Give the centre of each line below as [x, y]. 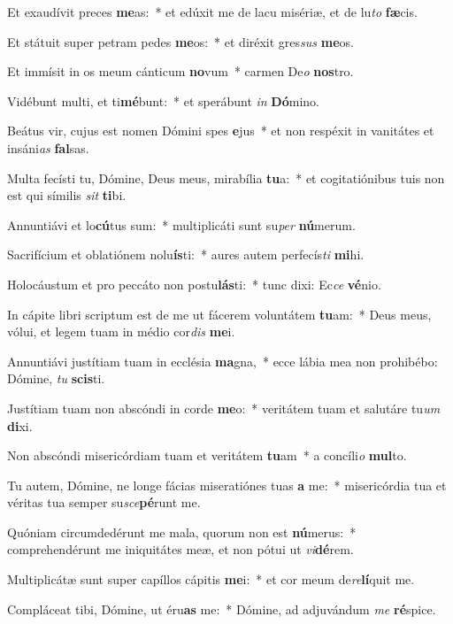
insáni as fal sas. [48, 147]
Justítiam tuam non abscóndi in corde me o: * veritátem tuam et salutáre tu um [224, 408]
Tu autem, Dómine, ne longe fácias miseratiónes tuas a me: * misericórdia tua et [227, 485]
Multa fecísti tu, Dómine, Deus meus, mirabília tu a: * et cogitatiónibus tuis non [226, 177]
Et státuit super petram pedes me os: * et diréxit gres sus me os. [180, 41]
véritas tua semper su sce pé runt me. [104, 502]
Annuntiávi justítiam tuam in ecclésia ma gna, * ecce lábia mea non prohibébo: [223, 361]
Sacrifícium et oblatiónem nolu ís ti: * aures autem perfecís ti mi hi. [186, 254]
